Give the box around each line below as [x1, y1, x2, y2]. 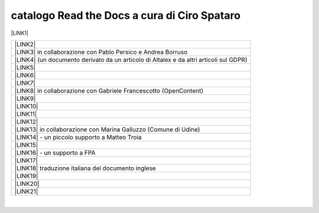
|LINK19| [14, 172, 38, 180]
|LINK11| [14, 110, 37, 118]
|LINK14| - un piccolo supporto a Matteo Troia [14, 133, 142, 141]
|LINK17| [14, 156, 38, 165]
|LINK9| [14, 94, 36, 103]
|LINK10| [14, 102, 38, 110]
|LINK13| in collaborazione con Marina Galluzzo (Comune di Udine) [14, 125, 200, 133]
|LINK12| [14, 117, 38, 126]
